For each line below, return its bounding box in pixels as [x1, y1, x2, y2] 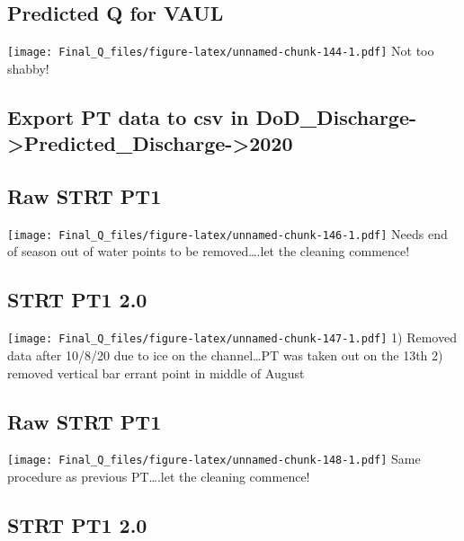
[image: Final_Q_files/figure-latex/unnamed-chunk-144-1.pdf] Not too [7, 41, 434, 60]
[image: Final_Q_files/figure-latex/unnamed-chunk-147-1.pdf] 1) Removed [7, 328, 457, 347]
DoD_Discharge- [255, 102, 417, 130]
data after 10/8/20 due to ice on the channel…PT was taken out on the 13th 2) [7, 345, 443, 364]
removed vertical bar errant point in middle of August [7, 363, 305, 382]
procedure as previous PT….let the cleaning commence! [7, 466, 310, 485]
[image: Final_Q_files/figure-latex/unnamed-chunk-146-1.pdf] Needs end [7, 224, 448, 243]
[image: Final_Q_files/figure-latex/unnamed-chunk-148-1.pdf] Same [7, 449, 421, 468]
